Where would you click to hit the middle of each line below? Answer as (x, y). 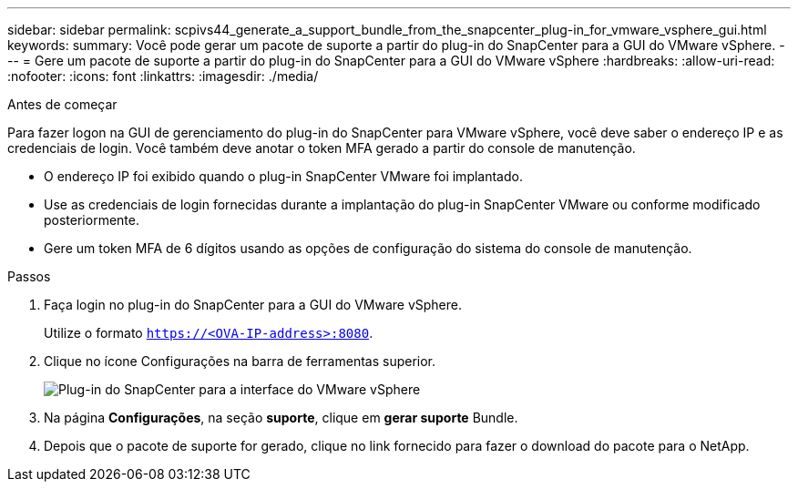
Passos (29, 276)
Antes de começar (62, 104)
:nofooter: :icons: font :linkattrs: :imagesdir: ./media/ (163, 76)
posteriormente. (92, 220)
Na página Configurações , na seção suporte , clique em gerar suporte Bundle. (281, 418)
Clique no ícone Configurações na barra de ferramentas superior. (240, 361)
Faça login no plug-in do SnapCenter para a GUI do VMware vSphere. (253, 305)
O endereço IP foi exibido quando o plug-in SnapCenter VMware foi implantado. (283, 176)
